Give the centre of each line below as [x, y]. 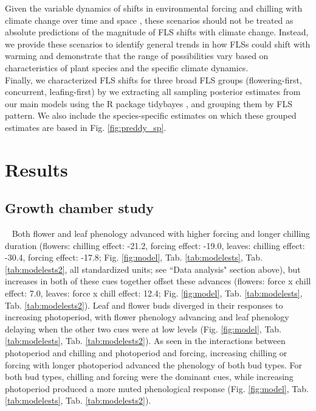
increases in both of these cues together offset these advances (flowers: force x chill [158, 281]
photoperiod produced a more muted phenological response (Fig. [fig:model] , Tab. [157, 388]
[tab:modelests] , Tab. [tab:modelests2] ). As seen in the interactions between [145, 341]
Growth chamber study [79, 208]
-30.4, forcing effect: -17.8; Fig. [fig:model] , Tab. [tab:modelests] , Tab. [134, 257]
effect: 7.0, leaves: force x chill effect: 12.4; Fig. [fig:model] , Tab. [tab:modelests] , [154, 293]
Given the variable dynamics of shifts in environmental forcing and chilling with [154, 8]
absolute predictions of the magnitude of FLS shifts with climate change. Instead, [157, 32]
